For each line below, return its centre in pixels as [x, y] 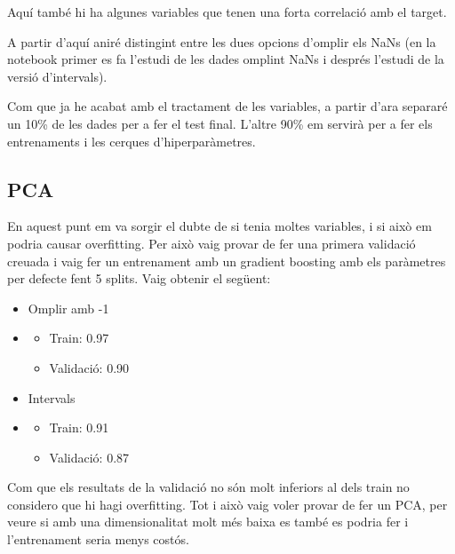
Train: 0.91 [79, 427]
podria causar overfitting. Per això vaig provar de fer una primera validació [212, 243]
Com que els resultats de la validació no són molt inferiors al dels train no [208, 487]
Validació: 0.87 [89, 457]
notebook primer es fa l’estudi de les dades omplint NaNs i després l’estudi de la [226, 59]
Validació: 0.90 [89, 367]
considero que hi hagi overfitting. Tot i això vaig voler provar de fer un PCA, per [227, 504]
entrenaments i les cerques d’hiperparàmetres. [132, 141]
